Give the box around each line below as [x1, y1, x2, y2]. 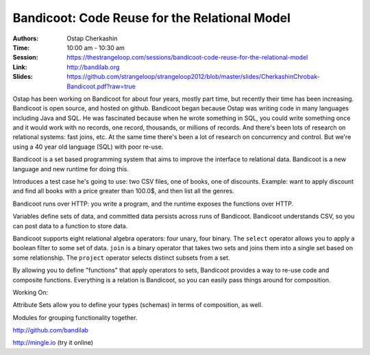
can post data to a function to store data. [12, 221, 128, 230]
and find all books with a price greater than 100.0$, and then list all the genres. [12, 187, 234, 195]
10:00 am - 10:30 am [66, 43, 125, 51]
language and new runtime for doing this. [12, 164, 129, 173]
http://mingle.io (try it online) [12, 339, 94, 347]
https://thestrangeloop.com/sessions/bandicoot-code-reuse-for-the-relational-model [66, 53, 308, 62]
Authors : [12, 34, 39, 42]
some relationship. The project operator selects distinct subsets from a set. [12, 254, 230, 262]
